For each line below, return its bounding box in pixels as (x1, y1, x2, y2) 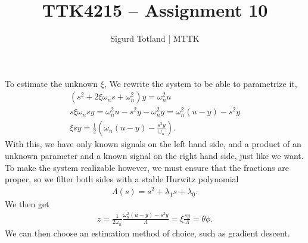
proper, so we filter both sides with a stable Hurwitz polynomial (5, 173, 239, 185)
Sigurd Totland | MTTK (110, 32, 200, 45)
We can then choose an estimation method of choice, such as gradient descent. (5, 226, 290, 239)
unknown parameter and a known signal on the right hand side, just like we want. (5, 149, 304, 162)
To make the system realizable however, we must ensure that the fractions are (5, 161, 289, 173)
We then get (5, 197, 49, 210)
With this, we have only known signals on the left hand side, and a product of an (5, 138, 301, 150)
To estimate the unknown (5, 77, 98, 89)
